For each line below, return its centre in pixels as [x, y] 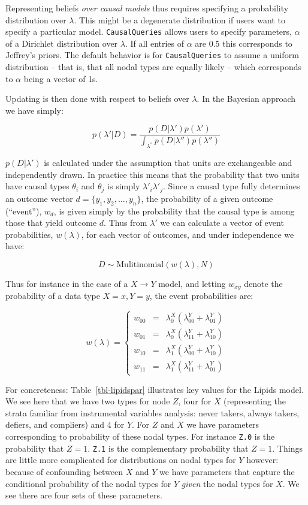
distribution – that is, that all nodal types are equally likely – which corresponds [154, 67]
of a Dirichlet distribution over [62, 43]
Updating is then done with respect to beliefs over [97, 99]
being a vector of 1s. [61, 78]
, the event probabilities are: [201, 296]
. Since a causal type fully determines [232, 186]
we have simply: [34, 110]
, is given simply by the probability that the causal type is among [174, 211]
